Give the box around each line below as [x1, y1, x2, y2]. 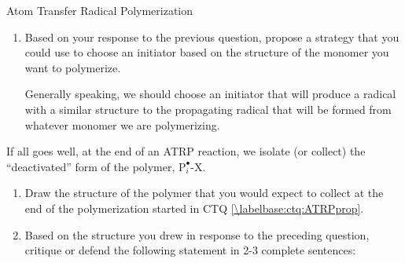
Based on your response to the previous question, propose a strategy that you [24, 28, 399, 45]
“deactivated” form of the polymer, [6, 158, 175, 174]
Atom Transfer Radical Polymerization [6, 2, 193, 18]
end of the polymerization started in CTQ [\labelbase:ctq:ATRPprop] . [24, 199, 364, 216]
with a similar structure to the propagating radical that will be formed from [24, 100, 392, 117]
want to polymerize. [24, 59, 121, 75]
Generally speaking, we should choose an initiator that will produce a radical [24, 86, 396, 102]
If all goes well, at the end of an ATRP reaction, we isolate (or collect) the [6, 143, 366, 159]
